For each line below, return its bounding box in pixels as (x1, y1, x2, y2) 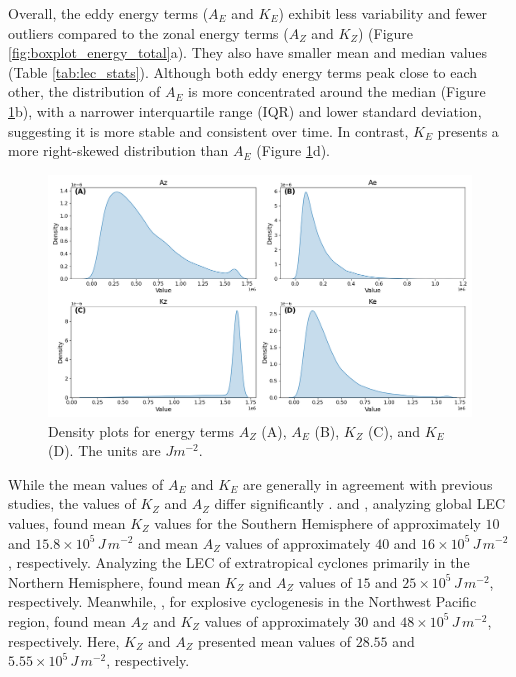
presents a (437, 120, 499, 141)
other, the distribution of (8, 81, 161, 102)
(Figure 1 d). (256, 140, 331, 161)
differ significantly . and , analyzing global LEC (214, 493, 506, 514)
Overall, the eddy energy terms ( (8, 3, 209, 23)
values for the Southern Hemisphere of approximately (154, 512, 481, 533)
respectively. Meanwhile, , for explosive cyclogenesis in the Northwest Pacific (8, 591, 477, 612)
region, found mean (8, 610, 126, 631)
